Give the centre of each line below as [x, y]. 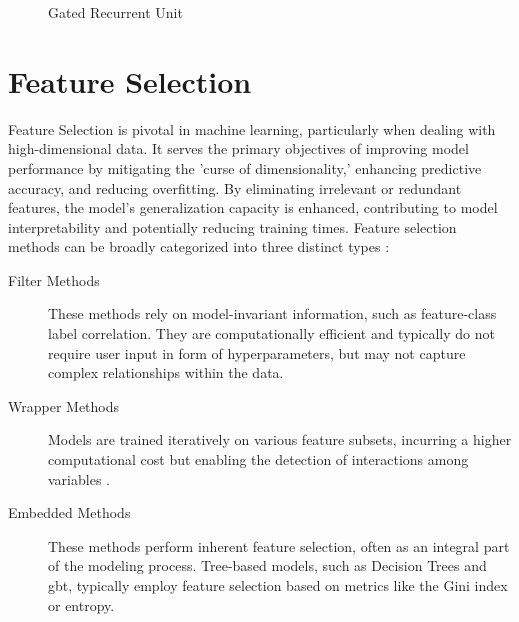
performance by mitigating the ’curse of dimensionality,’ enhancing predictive [245, 167]
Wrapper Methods [64, 405]
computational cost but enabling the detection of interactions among [258, 459]
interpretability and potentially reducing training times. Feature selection [232, 226]
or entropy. [81, 604]
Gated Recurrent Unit [115, 12]
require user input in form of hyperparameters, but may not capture [257, 352]
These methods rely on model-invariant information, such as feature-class [272, 313]
